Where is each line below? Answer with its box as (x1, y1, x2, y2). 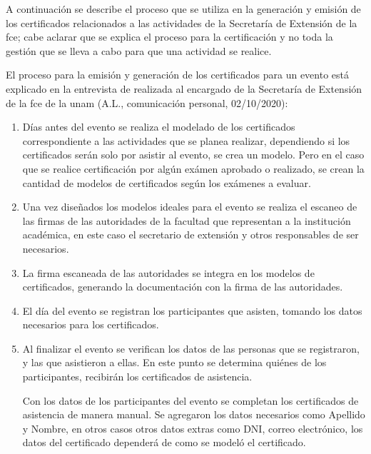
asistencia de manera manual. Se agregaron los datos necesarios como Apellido (22, 407, 365, 422)
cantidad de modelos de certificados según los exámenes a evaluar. (22, 175, 311, 190)
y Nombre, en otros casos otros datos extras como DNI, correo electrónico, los (22, 420, 363, 435)
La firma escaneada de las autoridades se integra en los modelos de (22, 265, 315, 280)
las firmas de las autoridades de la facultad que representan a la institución (22, 213, 351, 228)
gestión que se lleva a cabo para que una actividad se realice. (6, 43, 272, 58)
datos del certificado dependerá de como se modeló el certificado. (22, 435, 306, 450)
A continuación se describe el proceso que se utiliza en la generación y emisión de (6, 1, 361, 16)
